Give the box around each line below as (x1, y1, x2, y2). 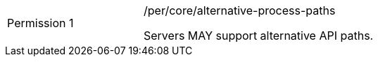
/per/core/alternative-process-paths (144, 3, 336, 17)
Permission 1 (7, 16, 74, 30)
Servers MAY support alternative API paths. (144, 29, 374, 42)
